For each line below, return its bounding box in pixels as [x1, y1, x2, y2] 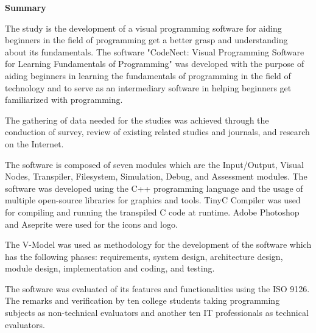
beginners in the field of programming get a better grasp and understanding [5, 33, 288, 46]
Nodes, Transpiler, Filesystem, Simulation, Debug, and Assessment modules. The [5, 170, 307, 183]
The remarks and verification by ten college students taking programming [5, 294, 280, 307]
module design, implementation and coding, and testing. [5, 262, 215, 275]
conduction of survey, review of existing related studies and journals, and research [5, 125, 310, 138]
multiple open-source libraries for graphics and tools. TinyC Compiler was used [5, 194, 301, 206]
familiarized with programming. [5, 93, 123, 106]
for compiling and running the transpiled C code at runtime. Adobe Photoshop [5, 205, 300, 218]
